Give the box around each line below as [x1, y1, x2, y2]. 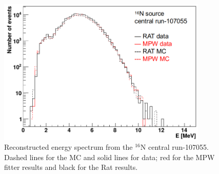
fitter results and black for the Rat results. [4, 162, 138, 172]
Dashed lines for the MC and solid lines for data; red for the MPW [4, 151, 215, 162]
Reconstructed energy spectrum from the [4, 142, 133, 152]
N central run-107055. [140, 142, 209, 152]
